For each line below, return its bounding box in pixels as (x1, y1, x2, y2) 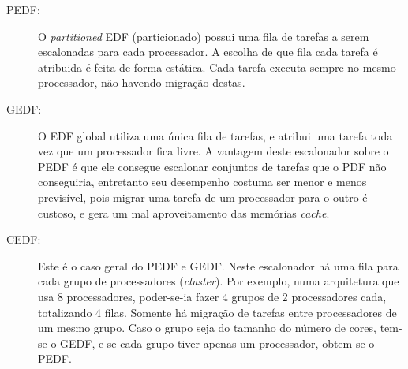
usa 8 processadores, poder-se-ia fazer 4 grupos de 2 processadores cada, (38, 288, 387, 304)
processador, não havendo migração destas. (38, 74, 245, 91)
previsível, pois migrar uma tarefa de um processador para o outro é (38, 188, 368, 205)
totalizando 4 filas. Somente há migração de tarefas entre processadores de (38, 304, 397, 320)
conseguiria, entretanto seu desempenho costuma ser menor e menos (38, 173, 367, 190)
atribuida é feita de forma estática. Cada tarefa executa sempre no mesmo (38, 58, 396, 75)
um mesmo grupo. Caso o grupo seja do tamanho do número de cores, (38, 319, 376, 336)
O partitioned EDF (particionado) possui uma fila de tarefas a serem (38, 28, 369, 44)
